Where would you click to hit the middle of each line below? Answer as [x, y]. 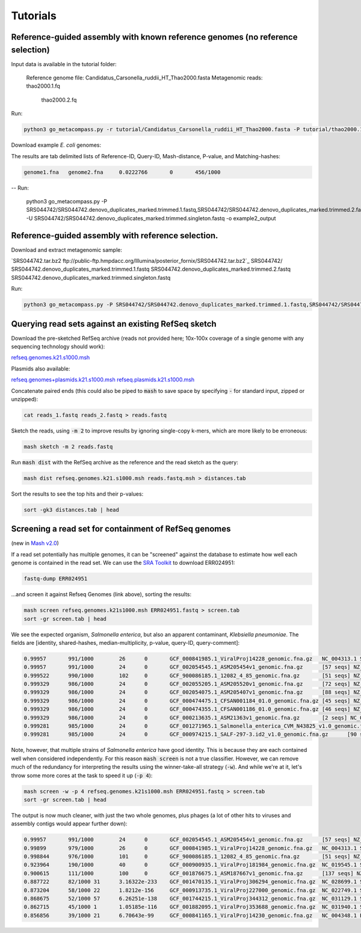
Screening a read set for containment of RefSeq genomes [121, 529]
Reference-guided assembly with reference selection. [115, 236]
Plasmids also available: [41, 368]
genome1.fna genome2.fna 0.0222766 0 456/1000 [122, 172]
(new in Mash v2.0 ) [35, 543]
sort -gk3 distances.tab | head [72, 510]
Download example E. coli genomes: [56, 145]
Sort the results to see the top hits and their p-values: [77, 494]
